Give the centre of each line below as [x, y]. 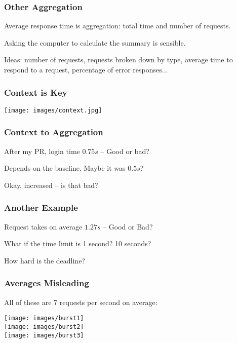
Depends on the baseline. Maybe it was [65, 168]
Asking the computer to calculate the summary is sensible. [95, 42]
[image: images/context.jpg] [53, 110]
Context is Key [36, 92]
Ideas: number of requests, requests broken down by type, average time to [118, 60]
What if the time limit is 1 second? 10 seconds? [78, 243]
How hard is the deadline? [45, 260]
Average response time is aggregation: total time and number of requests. [117, 26]
